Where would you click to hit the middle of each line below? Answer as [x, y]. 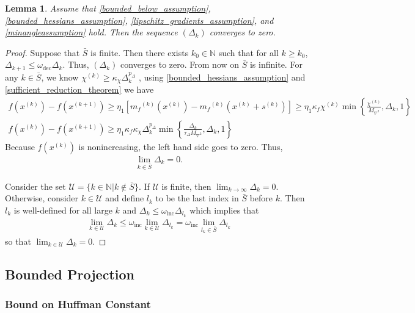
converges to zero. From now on [180, 64]
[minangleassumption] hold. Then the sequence [91, 32]
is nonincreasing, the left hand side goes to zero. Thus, [181, 146]
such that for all [248, 52]
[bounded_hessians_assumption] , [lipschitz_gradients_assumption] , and [139, 20]
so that [18, 241]
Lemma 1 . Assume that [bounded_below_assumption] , [108, 8]
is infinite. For [276, 64]
